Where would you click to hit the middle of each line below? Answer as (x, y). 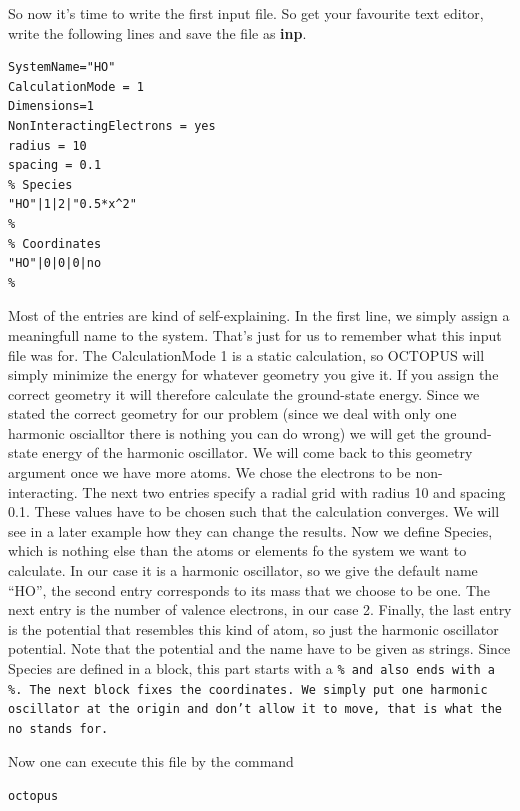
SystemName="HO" (62, 67)
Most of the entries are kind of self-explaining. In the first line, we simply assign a (259, 315)
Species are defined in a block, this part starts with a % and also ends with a (251, 668)
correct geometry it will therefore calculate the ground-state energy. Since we (244, 393)
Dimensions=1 (51, 106)
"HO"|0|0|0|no (55, 263)
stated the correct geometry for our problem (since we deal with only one (232, 413)
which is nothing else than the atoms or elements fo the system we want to (237, 550)
